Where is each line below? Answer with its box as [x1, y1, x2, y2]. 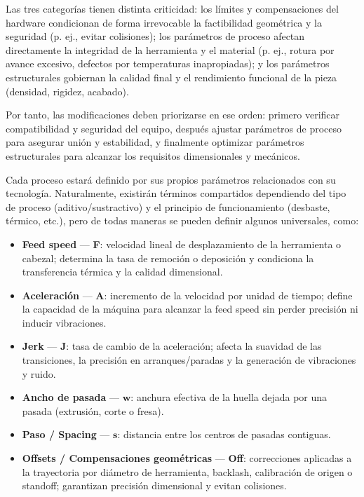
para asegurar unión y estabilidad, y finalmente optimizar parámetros [6, 135, 304, 149]
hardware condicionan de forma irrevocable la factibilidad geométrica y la [6, 15, 322, 29]
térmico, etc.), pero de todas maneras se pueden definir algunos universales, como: [6, 213, 359, 228]
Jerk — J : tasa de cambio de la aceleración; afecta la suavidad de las [22, 339, 322, 353]
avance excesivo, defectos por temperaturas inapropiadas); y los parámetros [6, 56, 330, 71]
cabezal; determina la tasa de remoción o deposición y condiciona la [22, 250, 314, 265]
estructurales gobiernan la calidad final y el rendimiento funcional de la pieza [6, 69, 337, 84]
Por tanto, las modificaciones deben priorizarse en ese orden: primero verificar [6, 107, 340, 122]
